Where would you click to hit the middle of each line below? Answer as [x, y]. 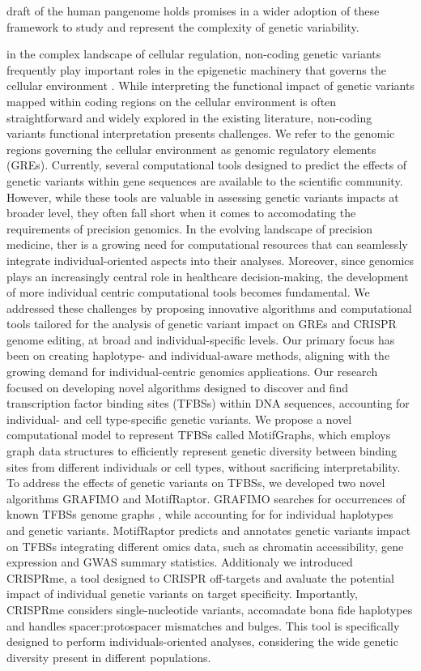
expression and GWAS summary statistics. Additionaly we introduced [180, 562]
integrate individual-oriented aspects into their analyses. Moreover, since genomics [210, 260]
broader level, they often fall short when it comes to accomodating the [181, 213]
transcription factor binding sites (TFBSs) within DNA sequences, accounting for [208, 403]
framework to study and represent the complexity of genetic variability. [183, 26]
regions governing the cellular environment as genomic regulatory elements [191, 149]
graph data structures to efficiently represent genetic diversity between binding [202, 451]
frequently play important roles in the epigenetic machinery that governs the [196, 69]
